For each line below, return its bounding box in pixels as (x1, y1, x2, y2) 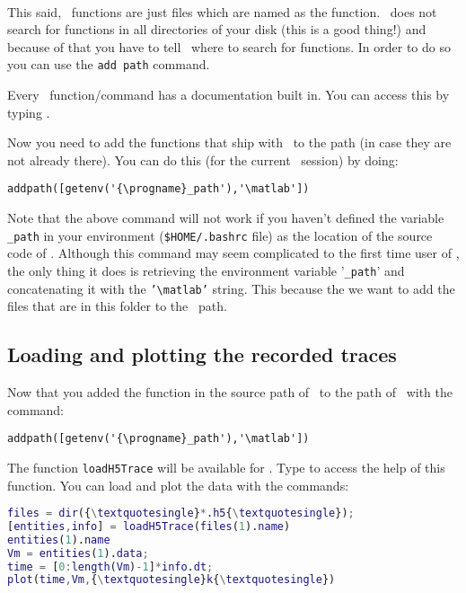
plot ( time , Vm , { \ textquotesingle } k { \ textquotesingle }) (7, 573, 336, 587)
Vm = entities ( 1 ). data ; (7, 546, 149, 560)
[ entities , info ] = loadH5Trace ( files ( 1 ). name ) (7, 519, 291, 533)
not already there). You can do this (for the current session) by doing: (7, 150, 399, 169)
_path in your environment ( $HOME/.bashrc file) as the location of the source (7, 226, 433, 244)
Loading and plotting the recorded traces (7, 341, 397, 368)
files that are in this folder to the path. (7, 296, 227, 315)
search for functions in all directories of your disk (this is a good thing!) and (7, 20, 426, 39)
